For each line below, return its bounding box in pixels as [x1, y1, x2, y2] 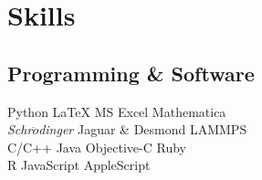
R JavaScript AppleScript [7, 155, 151, 175]
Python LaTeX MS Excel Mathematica [7, 101, 226, 121]
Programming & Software [7, 58, 255, 87]
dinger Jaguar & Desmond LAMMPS [38, 120, 247, 139]
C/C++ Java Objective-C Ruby [7, 137, 186, 156]
